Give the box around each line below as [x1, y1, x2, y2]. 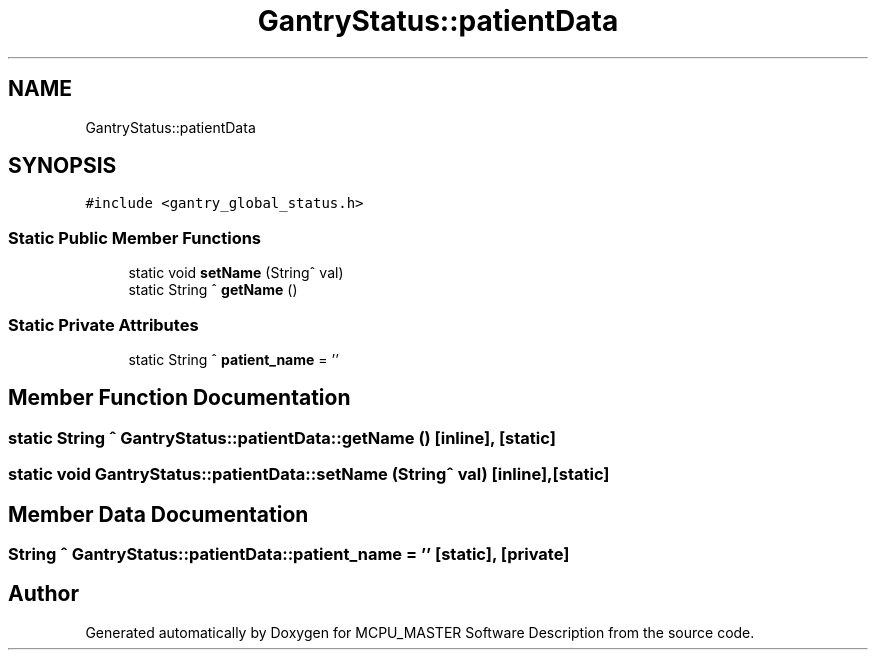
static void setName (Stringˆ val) [128, 264, 344, 282]
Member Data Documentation [8, 501, 309, 527]
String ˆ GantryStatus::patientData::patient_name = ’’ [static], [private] [8, 544, 570, 564]
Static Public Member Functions [8, 227, 262, 248]
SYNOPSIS [8, 153, 117, 179]
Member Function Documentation [8, 385, 351, 411]
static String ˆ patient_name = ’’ [128, 350, 339, 368]
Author [8, 581, 79, 607]
